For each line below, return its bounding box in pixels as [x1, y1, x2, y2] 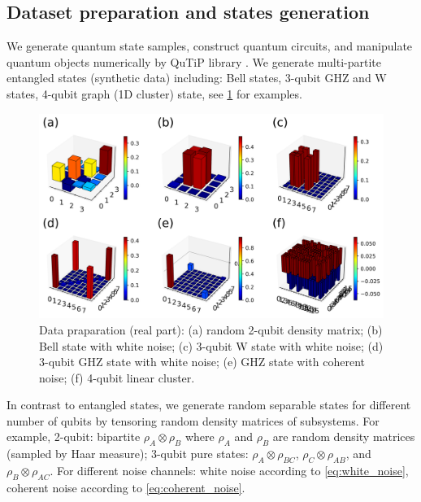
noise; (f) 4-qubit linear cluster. [39, 369, 195, 386]
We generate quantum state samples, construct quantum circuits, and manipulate [7, 37, 413, 55]
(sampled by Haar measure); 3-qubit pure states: [7, 445, 249, 462]
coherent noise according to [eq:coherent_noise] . [7, 478, 245, 495]
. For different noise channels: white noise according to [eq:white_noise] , [50, 462, 409, 479]
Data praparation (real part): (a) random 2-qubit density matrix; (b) [39, 321, 383, 338]
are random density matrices [272, 428, 415, 445]
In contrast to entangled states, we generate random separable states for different [7, 396, 411, 413]
